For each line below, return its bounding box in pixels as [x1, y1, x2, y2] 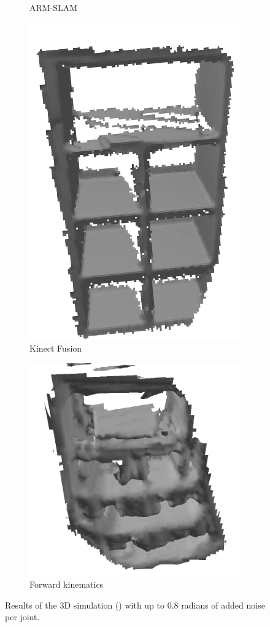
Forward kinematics [29, 578, 104, 591]
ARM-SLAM [29, 1, 78, 14]
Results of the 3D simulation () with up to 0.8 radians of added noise [5, 598, 265, 611]
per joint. [5, 610, 40, 623]
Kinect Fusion [29, 341, 82, 354]
